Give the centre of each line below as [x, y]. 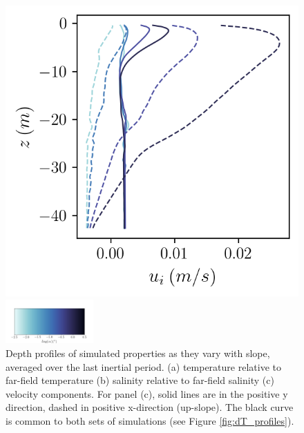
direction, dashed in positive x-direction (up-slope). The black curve [150, 407]
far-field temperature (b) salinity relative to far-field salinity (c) [140, 380]
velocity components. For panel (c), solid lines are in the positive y [147, 393]
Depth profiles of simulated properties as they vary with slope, [138, 353]
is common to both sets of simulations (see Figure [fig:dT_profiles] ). [150, 420]
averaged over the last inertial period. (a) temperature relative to [143, 366]
